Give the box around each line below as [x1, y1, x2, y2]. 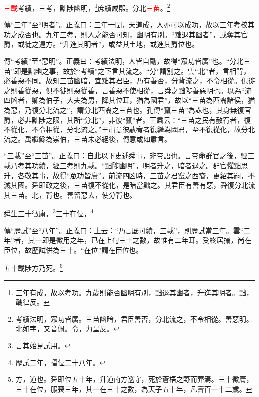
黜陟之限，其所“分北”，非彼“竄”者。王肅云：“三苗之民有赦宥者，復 [31, 114, 251, 125]
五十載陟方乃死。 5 [4, 262, 63, 273]
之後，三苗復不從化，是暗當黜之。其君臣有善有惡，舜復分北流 [52, 180, 255, 190]
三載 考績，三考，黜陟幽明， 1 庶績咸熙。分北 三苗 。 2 [4, 1, 170, 13]
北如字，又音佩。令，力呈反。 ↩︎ [15, 323, 120, 334]
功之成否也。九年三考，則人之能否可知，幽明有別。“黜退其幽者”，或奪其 [4, 29, 241, 39]
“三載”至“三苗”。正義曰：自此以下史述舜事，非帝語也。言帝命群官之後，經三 [4, 150, 255, 161]
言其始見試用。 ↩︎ [15, 340, 71, 350]
